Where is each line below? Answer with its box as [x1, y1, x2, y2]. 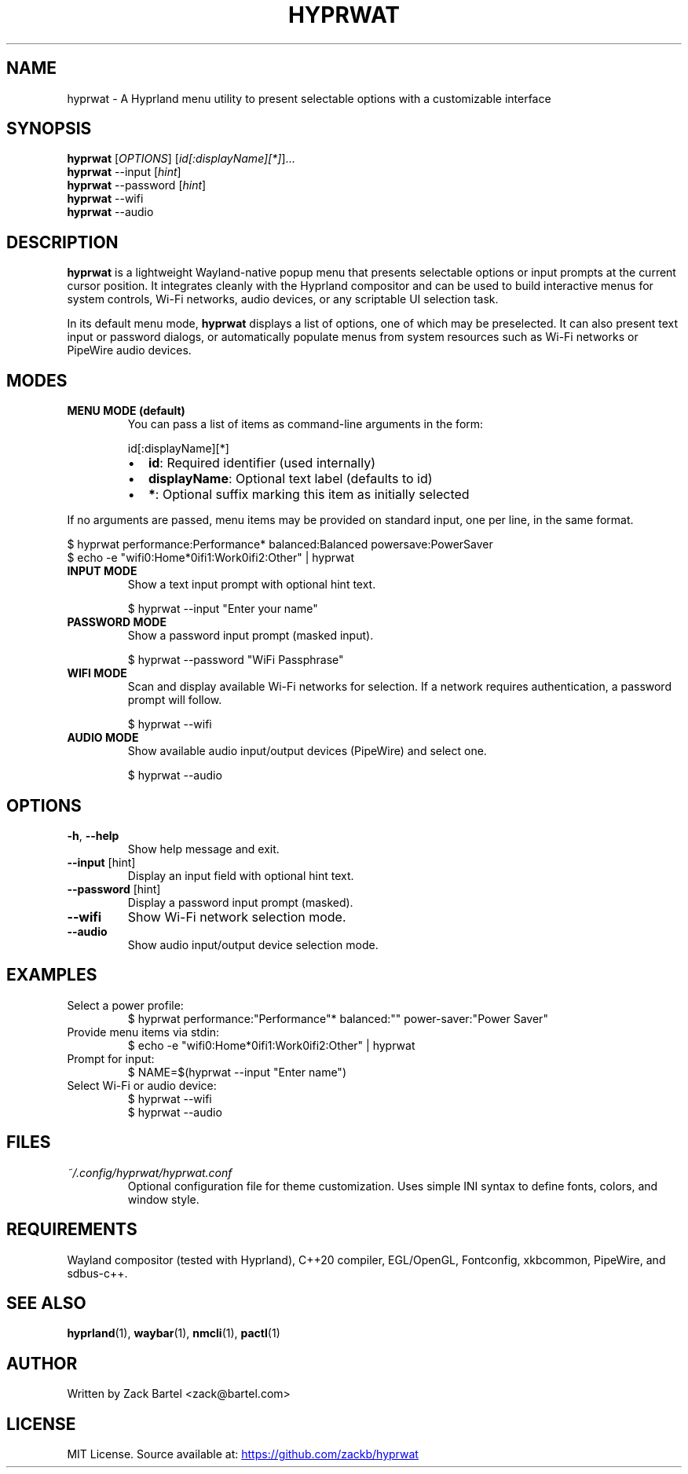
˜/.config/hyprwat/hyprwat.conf [67, 1165, 232, 1179]
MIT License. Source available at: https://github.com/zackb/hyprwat [67, 1447, 419, 1461]
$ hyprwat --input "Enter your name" [127, 602, 318, 616]
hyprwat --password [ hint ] [67, 178, 207, 192]
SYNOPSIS [6, 119, 92, 139]
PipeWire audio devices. [67, 343, 192, 357]
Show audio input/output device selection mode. [127, 937, 379, 951]
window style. [127, 1192, 199, 1206]
